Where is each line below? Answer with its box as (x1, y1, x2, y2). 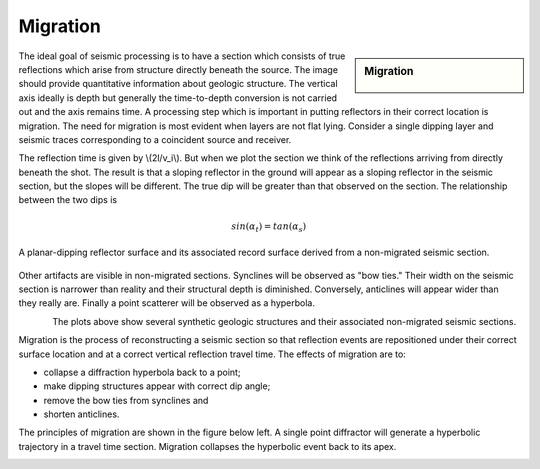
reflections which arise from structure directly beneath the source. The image (18, 63, 339, 75)
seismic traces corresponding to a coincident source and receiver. (18, 133, 292, 145)
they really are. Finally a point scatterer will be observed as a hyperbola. (18, 297, 315, 309)
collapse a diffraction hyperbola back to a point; (43, 366, 241, 378)
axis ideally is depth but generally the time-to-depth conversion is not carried (18, 91, 338, 104)
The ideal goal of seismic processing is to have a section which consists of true (18, 50, 346, 62)
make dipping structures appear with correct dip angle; (43, 380, 271, 392)
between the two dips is (18, 194, 118, 206)
